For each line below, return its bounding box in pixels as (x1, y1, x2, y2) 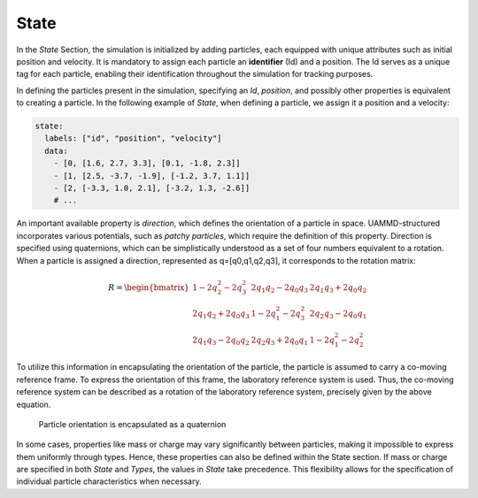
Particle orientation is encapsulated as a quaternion (38, 418, 227, 429)
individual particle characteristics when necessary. (16, 476, 202, 487)
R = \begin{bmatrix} (107, 282, 189, 292)
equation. (16, 399, 51, 410)
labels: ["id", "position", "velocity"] (44, 134, 222, 143)
